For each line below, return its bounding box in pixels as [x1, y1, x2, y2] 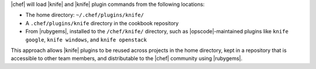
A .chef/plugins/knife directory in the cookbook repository [25, 19, 179, 26]
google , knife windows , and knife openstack [25, 36, 147, 43]
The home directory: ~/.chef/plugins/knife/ [25, 12, 145, 19]
